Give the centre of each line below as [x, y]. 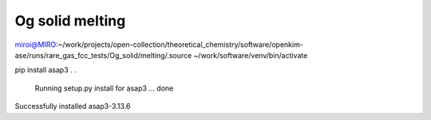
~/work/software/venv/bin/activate [251, 55]
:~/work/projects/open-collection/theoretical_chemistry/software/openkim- [180, 45]
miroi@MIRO [36, 45]
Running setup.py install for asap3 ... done [104, 88]
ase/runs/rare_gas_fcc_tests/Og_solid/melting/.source [103, 55]
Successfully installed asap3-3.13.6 [73, 106]
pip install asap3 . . [46, 70]
